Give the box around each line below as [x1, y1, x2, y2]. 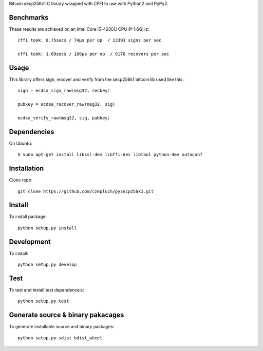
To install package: [9, 214, 47, 219]
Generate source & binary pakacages [9, 311, 124, 319]
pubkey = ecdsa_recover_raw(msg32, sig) [18, 101, 115, 107]
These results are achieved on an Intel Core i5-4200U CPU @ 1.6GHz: [9, 26, 150, 32]
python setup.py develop [18, 262, 77, 268]
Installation [9, 164, 44, 173]
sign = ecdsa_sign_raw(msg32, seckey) [18, 88, 111, 94]
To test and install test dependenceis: [9, 287, 84, 293]
